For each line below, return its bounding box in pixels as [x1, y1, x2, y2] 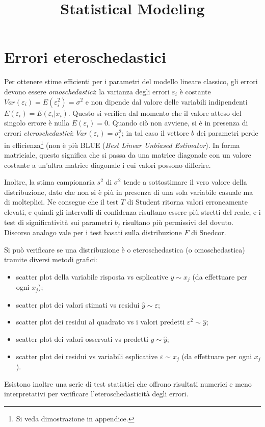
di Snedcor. [191, 227, 226, 238]
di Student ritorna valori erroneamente [127, 196, 248, 207]
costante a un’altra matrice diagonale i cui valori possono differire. [4, 159, 211, 170]
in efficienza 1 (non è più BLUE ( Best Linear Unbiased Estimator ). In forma [4, 138, 240, 150]
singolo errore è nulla [4, 117, 70, 128]
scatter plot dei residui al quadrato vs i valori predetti [16, 316, 185, 327]
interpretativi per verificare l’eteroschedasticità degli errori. [4, 388, 189, 399]
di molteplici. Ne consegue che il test [4, 196, 119, 207]
